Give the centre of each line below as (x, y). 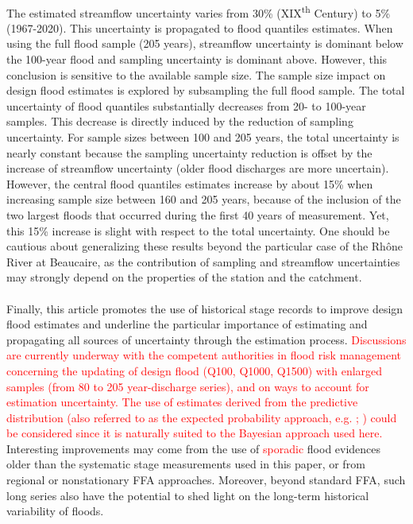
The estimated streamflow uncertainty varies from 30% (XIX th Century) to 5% (199, 11)
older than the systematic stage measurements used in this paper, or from (186, 464)
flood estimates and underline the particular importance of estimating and (187, 324)
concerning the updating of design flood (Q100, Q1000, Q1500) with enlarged (195, 370)
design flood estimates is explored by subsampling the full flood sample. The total (206, 90)
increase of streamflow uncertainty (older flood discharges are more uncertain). (198, 168)
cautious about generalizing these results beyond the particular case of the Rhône (205, 246)
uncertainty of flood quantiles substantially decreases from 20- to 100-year (186, 105)
